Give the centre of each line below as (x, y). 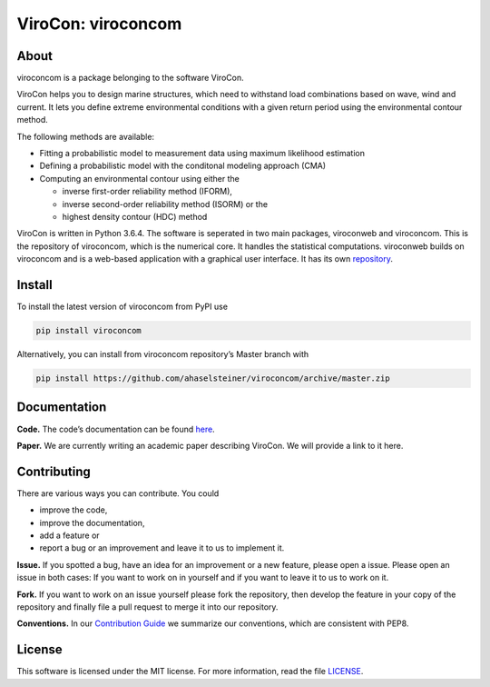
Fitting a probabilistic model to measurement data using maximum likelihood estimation (202, 154)
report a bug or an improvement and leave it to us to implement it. (162, 548)
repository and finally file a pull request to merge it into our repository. (147, 607)
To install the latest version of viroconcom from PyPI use (122, 307)
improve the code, (73, 510)
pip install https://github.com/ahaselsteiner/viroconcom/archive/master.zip (213, 378)
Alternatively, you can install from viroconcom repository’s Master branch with (163, 354)
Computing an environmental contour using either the (139, 178)
